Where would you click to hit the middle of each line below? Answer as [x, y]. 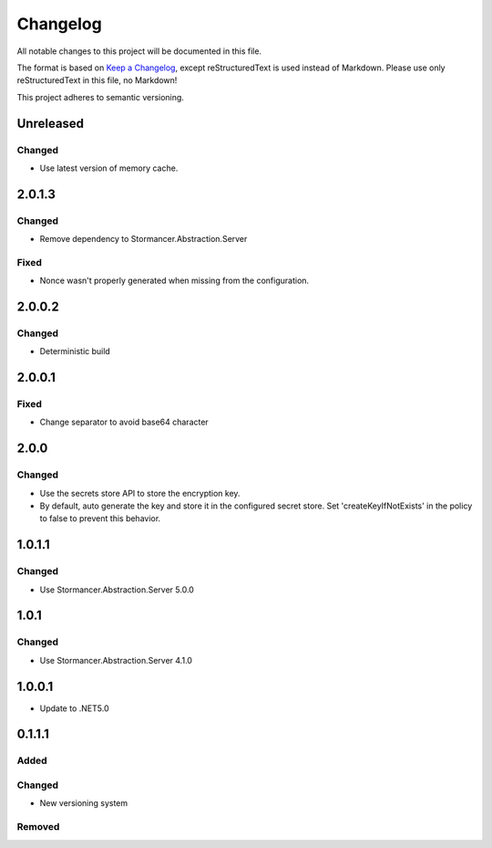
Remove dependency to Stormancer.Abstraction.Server [143, 239]
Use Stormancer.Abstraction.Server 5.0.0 [117, 590]
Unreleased [51, 123]
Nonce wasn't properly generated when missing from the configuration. [174, 281]
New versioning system [84, 803]
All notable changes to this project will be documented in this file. [139, 51]
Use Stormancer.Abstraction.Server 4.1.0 [116, 660]
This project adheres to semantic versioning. [100, 97]
